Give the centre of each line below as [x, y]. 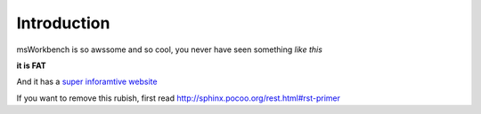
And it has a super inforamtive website [87, 82]
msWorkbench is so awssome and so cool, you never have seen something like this [169, 49]
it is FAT [31, 65]
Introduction [63, 23]
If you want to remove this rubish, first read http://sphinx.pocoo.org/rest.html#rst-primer [179, 98]
